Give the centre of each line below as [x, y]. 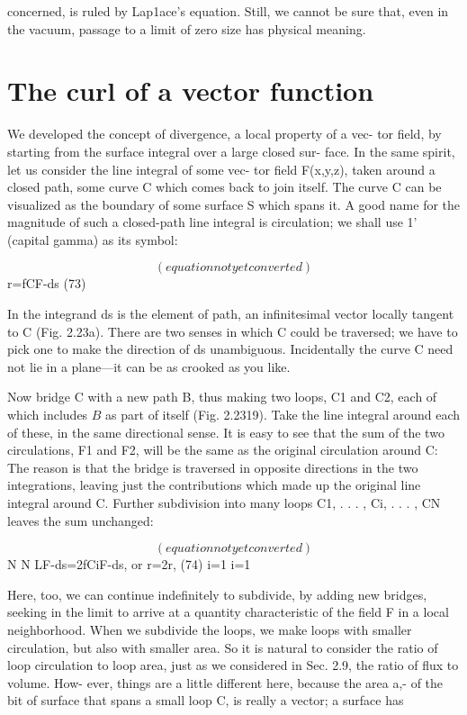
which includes [48, 415]
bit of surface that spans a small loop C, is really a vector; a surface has [206, 700]
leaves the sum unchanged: [81, 520]
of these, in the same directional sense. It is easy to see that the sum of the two [226, 432]
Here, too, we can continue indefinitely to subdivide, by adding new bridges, [217, 594]
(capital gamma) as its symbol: [93, 239]
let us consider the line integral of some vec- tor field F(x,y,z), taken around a [221, 169]
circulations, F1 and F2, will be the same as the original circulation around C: [223, 450]
